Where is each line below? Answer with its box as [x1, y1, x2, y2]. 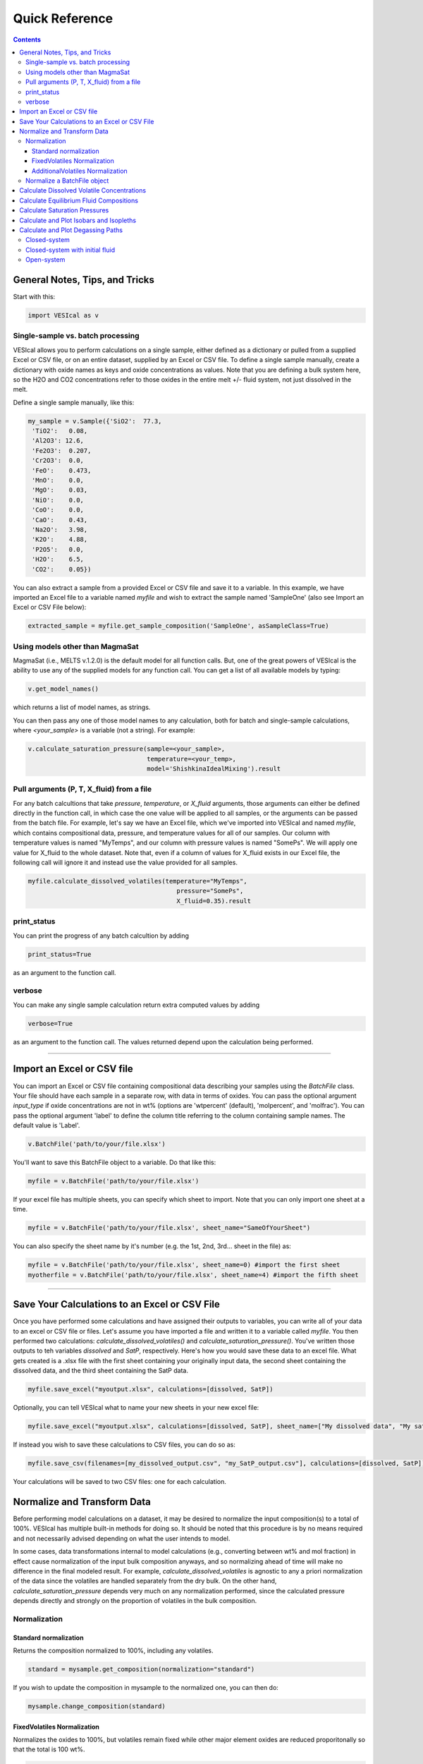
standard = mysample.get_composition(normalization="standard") [27, 1665, 255, 1674]
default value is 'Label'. [13, 1121, 80, 1130]
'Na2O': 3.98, [32, 526, 88, 533]
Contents [13, 35, 42, 44]
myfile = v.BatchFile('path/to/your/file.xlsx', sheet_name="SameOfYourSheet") [27, 1224, 311, 1232]
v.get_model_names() [27, 685, 99, 693]
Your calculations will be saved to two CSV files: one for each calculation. [13, 1478, 227, 1486]
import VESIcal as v [27, 311, 99, 320]
